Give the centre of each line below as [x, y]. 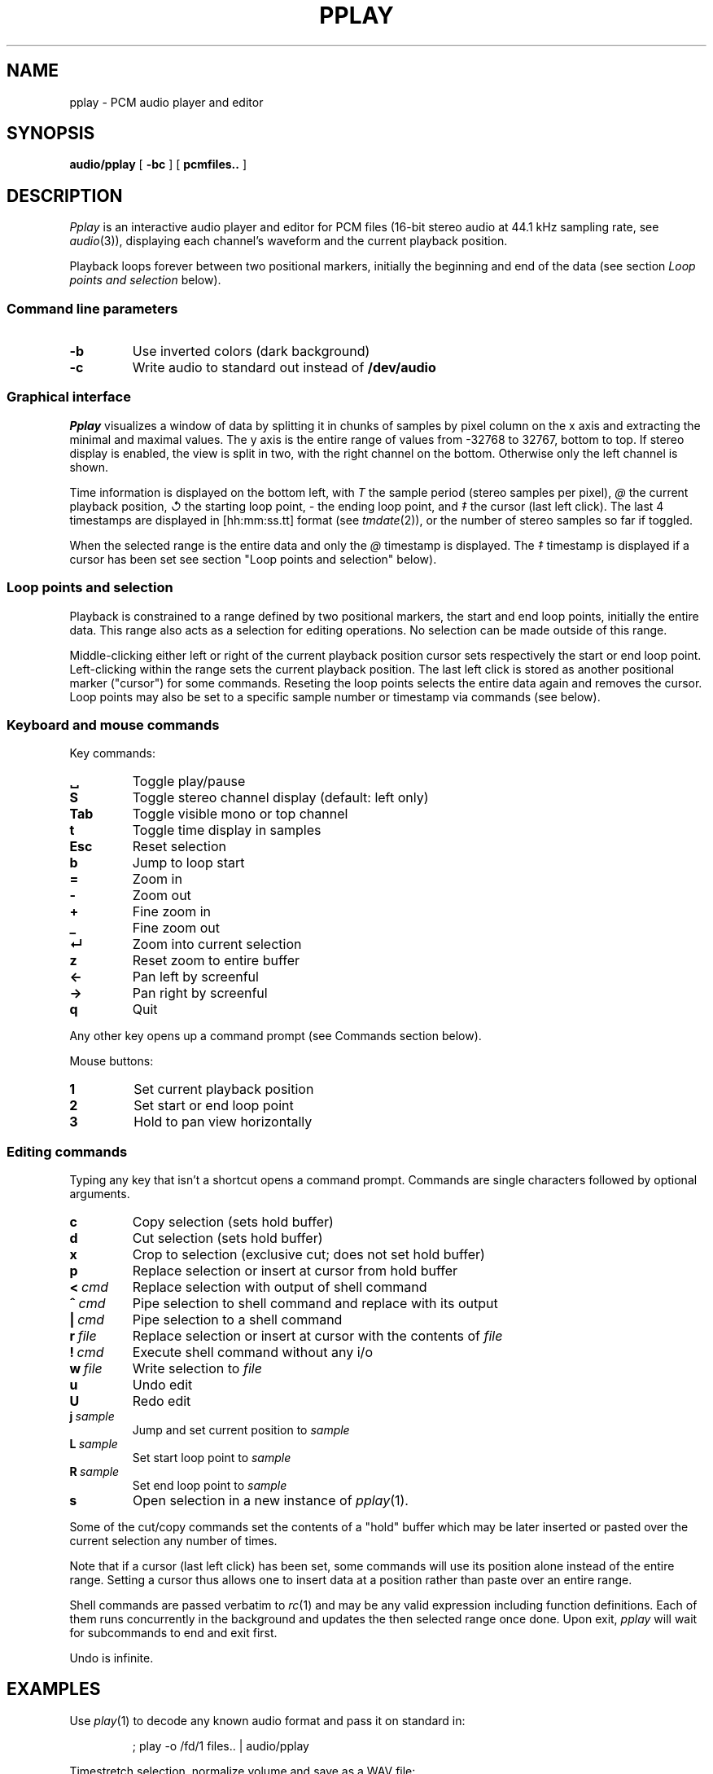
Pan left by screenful [195, 977]
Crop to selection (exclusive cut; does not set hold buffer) [308, 1255]
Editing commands [67, 1151]
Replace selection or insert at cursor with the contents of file [317, 1336]
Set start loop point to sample [212, 1458]
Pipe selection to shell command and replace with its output [315, 1304]
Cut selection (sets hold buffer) [227, 1238]
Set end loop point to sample [210, 1486]
